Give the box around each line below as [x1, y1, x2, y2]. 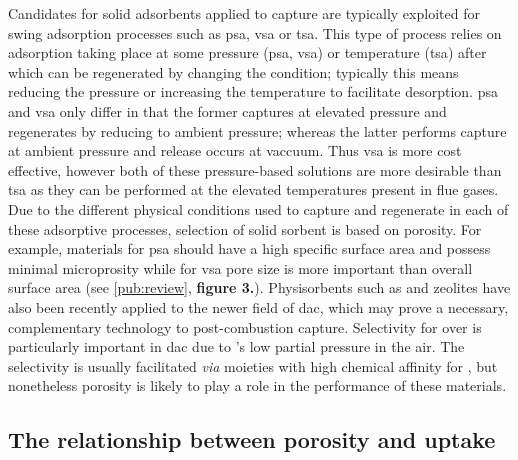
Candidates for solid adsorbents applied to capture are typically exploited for [8, 3, 480, 23]
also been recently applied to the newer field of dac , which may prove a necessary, [8, 296, 509, 317]
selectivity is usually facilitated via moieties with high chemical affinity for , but [8, 355, 498, 376]
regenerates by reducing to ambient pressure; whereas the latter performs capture [8, 120, 507, 141]
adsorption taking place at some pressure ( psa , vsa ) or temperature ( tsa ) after [8, 42, 487, 63]
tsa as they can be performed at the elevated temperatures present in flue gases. [8, 179, 499, 200]
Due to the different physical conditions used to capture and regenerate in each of [8, 198, 509, 219]
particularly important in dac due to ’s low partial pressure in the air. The [8, 336, 465, 357]
